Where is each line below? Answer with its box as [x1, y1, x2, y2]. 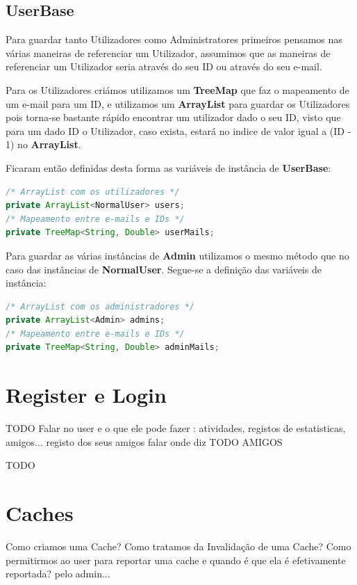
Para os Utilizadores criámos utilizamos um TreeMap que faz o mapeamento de [6, 82, 349, 97]
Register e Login [6, 380, 167, 409]
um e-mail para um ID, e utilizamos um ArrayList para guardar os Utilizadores [6, 96, 350, 111]
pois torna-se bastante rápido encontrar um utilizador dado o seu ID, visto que [6, 110, 341, 125]
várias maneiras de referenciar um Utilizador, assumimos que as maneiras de [6, 45, 331, 60]
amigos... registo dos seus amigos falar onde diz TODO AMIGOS [6, 434, 283, 449]
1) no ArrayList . [6, 137, 81, 152]
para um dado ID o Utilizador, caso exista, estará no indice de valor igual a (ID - [6, 123, 351, 138]
